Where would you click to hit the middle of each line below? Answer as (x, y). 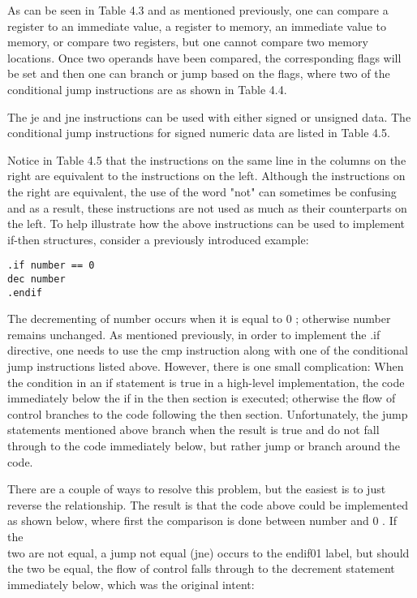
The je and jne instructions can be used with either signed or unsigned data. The (209, 116)
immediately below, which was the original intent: (131, 584)
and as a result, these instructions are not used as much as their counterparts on (207, 207)
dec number (37, 279)
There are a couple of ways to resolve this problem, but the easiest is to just (197, 489)
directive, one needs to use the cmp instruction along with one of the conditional (208, 350)
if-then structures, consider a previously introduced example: (158, 239)
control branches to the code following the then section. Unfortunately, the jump (208, 413)
